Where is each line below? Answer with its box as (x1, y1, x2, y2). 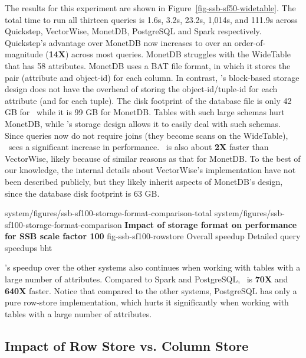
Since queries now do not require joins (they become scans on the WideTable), (5, 129, 288, 141)
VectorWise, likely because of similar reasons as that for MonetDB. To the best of (5, 152, 301, 164)
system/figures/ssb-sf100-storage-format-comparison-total (5, 207, 212, 219)
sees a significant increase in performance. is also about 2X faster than (8, 141, 269, 153)
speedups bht (5, 241, 52, 253)
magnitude (5, 48, 43, 60)
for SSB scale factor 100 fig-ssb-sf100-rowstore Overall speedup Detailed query (5, 230, 301, 242)
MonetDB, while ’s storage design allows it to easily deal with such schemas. (5, 117, 281, 129)
